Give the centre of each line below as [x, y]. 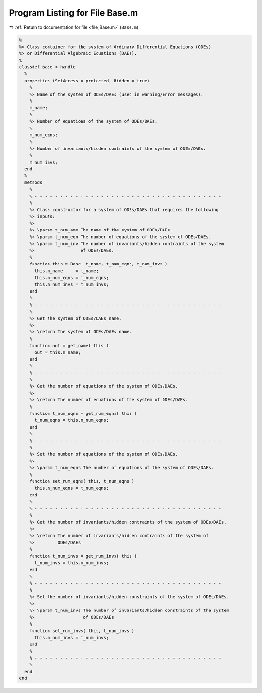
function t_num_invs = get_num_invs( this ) [83, 556]
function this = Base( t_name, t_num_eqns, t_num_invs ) [98, 264]
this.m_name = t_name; [67, 271]
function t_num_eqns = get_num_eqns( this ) [83, 413]
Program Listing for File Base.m [74, 13]
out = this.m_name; [58, 352]
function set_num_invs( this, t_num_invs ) [82, 631]
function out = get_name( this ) [69, 346]
